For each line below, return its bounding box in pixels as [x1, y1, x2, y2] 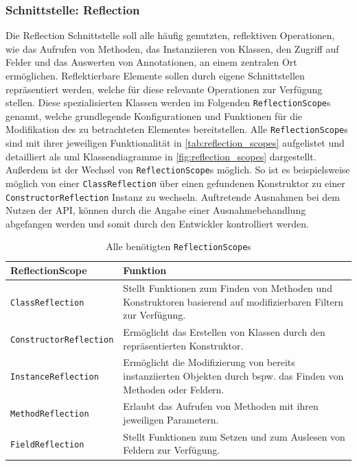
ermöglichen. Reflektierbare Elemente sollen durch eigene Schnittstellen [5, 69, 305, 82]
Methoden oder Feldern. [123, 382, 224, 396]
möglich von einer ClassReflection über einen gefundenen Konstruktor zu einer [5, 175, 345, 190]
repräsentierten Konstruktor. [123, 338, 244, 352]
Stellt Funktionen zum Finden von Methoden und [123, 280, 332, 295]
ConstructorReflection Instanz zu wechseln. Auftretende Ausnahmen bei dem [5, 189, 340, 204]
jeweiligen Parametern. [123, 413, 219, 427]
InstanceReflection [10, 371, 99, 382]
